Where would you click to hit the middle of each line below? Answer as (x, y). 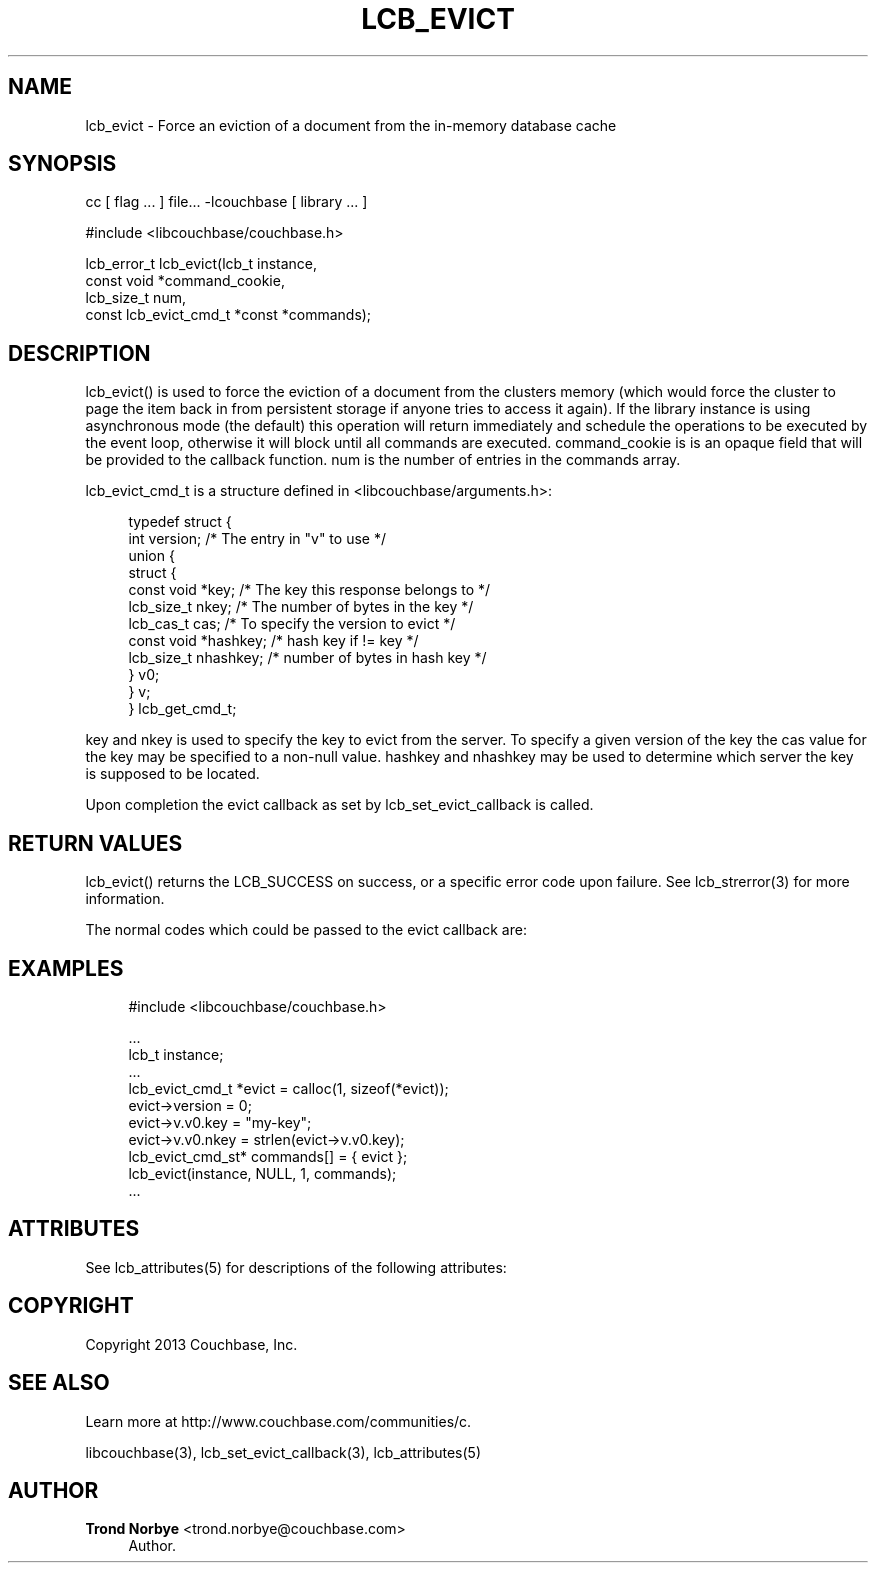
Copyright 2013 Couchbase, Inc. (191, 1344)
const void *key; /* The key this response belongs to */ (309, 590)
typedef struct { (180, 522)
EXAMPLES (66, 968)
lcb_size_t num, (135, 298)
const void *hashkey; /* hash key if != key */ (273, 641)
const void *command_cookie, (185, 281)
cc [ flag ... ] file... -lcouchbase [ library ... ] (226, 202)
